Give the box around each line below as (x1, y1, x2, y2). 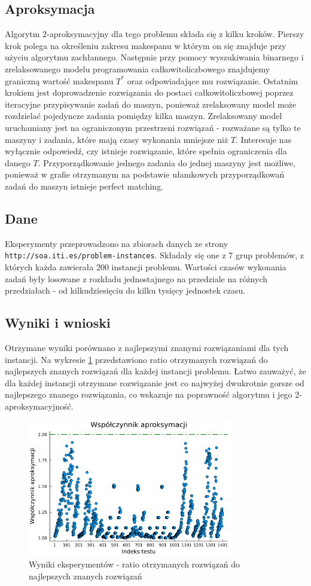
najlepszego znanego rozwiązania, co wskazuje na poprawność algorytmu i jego (5, 388, 292, 401)
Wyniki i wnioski (5, 313, 111, 332)
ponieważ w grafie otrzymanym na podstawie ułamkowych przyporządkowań (5, 168, 285, 181)
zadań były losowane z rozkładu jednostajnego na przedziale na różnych (5, 272, 268, 285)
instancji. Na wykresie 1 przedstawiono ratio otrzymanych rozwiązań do (5, 353, 268, 365)
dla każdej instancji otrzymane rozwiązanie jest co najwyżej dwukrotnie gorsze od (5, 376, 304, 389)
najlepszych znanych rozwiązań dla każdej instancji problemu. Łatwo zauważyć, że (5, 365, 306, 377)
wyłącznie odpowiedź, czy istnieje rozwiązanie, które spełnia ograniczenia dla (5, 145, 287, 157)
